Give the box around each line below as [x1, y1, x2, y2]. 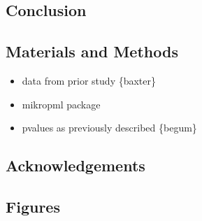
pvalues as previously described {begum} [22, 120, 197, 135]
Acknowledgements [6, 155, 145, 176]
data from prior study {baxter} [22, 73, 157, 87]
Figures [6, 195, 60, 217]
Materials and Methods [6, 41, 178, 62]
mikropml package [22, 97, 101, 111]
